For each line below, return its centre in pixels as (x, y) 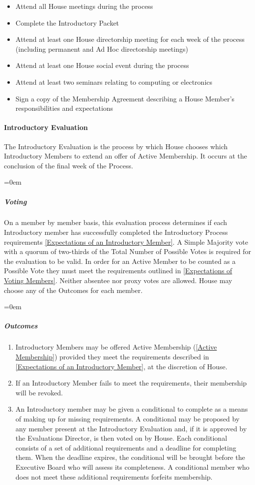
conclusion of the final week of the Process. (69, 165)
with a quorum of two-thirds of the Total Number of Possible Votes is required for (127, 251)
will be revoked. (39, 392)
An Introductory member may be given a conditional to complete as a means (132, 409)
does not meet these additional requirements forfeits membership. (114, 476)
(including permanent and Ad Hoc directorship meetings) (102, 48)
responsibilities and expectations (64, 108)
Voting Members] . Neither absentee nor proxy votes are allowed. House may (118, 280)
